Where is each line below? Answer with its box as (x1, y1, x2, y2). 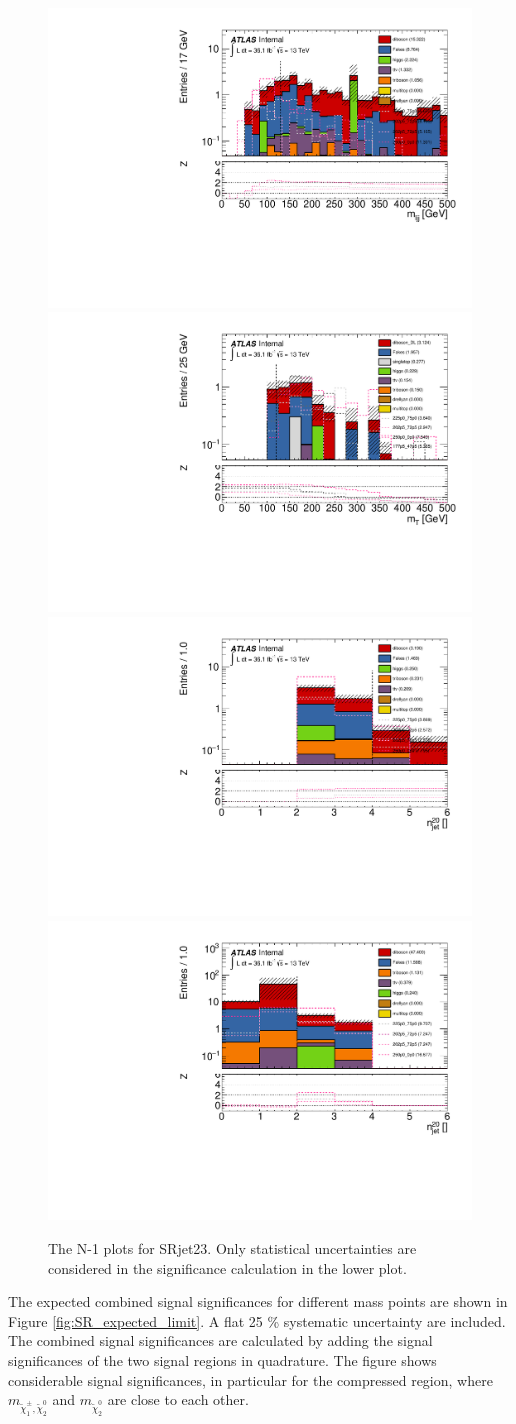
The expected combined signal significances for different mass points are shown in (8, 1291, 508, 1312)
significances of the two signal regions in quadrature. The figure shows (8, 1349, 437, 1370)
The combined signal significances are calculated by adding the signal (8, 1330, 433, 1351)
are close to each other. (107, 1389, 249, 1410)
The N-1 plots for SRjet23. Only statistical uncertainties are (48, 1238, 417, 1258)
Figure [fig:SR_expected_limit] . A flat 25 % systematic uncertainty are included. (8, 1310, 506, 1331)
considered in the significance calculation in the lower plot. (48, 1257, 407, 1278)
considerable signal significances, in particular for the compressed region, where (8, 1369, 493, 1390)
